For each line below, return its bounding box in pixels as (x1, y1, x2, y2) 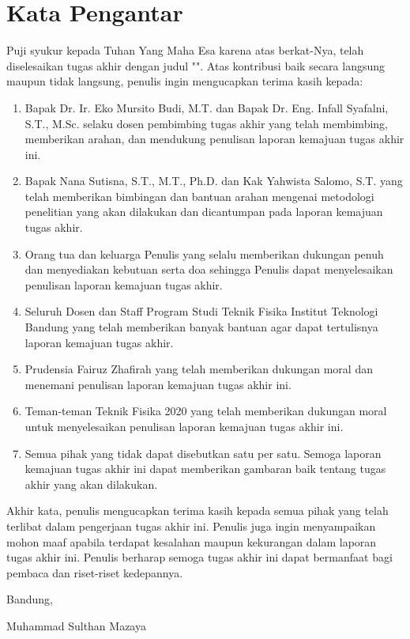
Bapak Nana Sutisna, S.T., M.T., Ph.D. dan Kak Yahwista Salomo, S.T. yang (24, 172, 403, 189)
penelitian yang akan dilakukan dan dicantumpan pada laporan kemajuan (24, 203, 383, 220)
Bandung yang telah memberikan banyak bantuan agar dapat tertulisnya (24, 319, 378, 335)
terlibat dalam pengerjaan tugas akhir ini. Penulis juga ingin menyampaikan (6, 517, 376, 534)
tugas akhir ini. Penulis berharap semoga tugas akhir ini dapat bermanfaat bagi (6, 549, 393, 565)
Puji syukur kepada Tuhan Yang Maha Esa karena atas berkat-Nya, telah (6, 42, 364, 59)
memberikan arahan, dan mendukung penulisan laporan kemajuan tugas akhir (24, 130, 404, 147)
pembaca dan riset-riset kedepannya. (6, 564, 183, 580)
